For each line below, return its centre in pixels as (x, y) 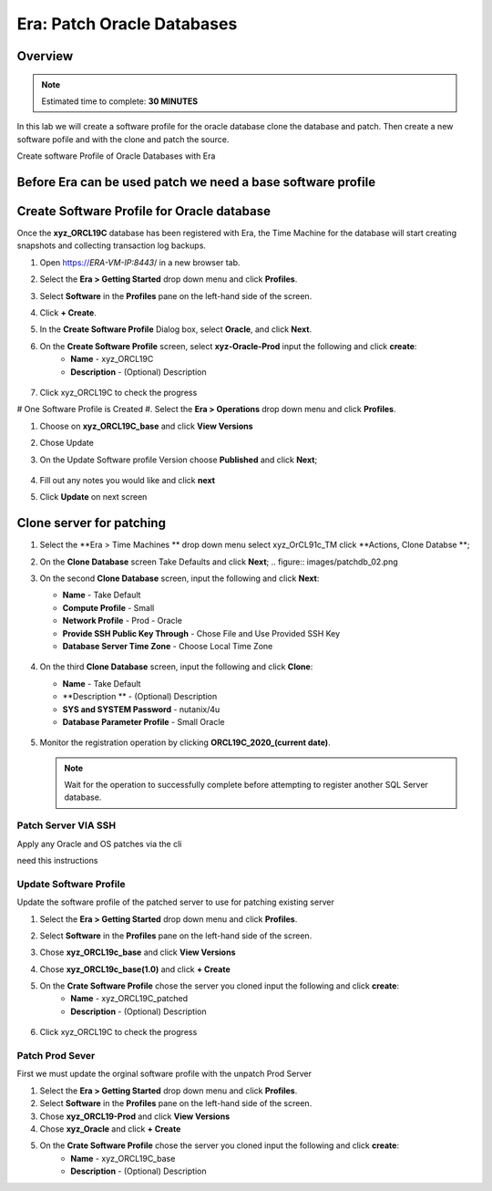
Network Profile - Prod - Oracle (122, 621)
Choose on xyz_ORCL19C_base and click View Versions (147, 426)
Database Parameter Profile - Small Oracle (143, 721)
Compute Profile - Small (108, 607)
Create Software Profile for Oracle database (143, 211)
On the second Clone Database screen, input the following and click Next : (179, 578)
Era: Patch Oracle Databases (127, 24)
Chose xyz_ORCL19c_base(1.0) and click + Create (135, 969)
